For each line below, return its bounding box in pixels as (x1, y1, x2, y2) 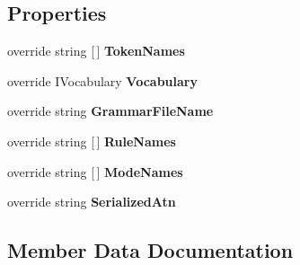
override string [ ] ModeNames (7, 162, 183, 181)
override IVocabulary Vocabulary (7, 71, 198, 90)
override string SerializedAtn (7, 192, 176, 211)
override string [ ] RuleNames (7, 131, 176, 150)
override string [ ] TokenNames (7, 41, 185, 60)
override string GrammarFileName (7, 102, 214, 120)
